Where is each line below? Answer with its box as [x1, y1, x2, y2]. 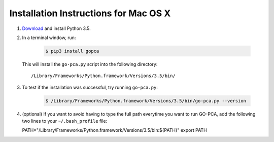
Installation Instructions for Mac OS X [9, 8, 171, 19]
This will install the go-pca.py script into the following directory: [22, 61, 158, 67]
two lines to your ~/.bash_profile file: [22, 118, 108, 124]
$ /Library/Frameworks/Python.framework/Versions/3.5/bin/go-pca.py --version [45, 98, 246, 103]
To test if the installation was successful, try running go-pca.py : [22, 84, 158, 90]
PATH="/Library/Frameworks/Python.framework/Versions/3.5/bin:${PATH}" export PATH [22, 127, 208, 133]
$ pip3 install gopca [45, 48, 99, 54]
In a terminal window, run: [22, 34, 76, 41]
